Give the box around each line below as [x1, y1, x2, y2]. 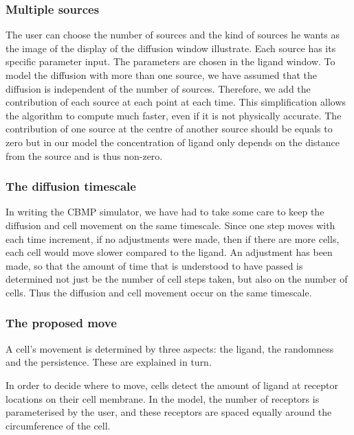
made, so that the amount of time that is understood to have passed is [5, 258, 303, 272]
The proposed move [5, 314, 117, 331]
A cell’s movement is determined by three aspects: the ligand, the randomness [5, 341, 334, 355]
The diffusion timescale [5, 178, 136, 195]
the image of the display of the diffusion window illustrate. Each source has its [5, 40, 336, 55]
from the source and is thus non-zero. [5, 148, 163, 163]
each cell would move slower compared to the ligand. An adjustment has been [5, 245, 333, 259]
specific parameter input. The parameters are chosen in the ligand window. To [5, 54, 335, 69]
